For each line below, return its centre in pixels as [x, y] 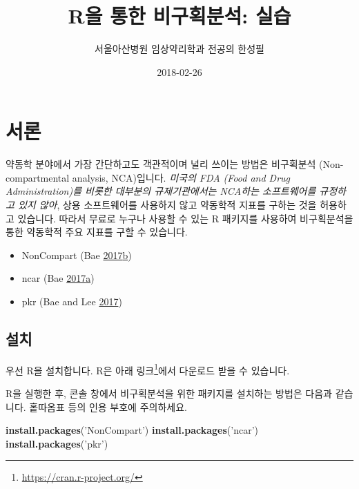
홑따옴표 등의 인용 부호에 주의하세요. [108, 406]
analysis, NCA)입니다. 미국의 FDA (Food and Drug [181, 177]
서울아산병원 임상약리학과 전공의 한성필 [179, 49]
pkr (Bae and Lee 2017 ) [72, 301]
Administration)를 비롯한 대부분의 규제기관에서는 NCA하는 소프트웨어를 [161, 191]
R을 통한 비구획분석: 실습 [179, 16]
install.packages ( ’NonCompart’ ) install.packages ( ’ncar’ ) [132, 430]
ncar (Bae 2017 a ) [58, 278]
